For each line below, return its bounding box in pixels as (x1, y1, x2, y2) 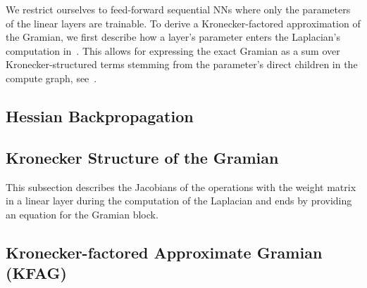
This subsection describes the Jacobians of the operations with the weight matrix (6, 179, 356, 194)
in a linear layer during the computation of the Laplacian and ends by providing (6, 193, 352, 208)
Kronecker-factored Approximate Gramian (6, 241, 323, 263)
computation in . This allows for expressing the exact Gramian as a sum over (6, 43, 340, 58)
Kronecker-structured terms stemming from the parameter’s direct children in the (6, 57, 358, 72)
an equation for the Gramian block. (6, 207, 158, 221)
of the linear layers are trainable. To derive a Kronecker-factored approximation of (6, 15, 361, 30)
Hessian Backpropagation (6, 105, 194, 126)
